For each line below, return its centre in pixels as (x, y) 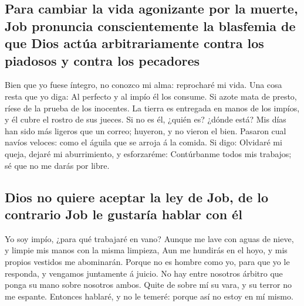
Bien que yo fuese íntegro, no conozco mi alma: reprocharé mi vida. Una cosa (143, 85)
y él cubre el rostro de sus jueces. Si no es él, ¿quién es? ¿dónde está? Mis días (146, 119)
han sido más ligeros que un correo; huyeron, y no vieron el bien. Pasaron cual (146, 130)
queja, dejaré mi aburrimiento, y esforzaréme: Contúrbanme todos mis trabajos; (148, 153)
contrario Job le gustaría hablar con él (124, 214)
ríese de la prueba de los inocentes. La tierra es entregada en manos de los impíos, (152, 108)
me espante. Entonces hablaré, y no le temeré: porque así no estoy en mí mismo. (149, 296)
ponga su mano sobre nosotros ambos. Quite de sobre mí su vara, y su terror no (148, 285)
